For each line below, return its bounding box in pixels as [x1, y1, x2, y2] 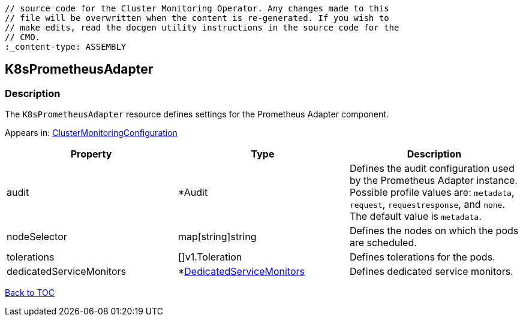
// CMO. [5, 32, 41, 42]
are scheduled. [349, 237, 417, 249]
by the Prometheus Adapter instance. [349, 174, 518, 187]
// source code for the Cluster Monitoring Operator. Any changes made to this [5, 4, 389, 13]
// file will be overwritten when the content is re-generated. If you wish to [5, 13, 389, 23]
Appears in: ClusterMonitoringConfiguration [5, 128, 178, 138]
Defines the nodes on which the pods [349, 225, 519, 237]
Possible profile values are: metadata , [349, 186, 515, 199]
